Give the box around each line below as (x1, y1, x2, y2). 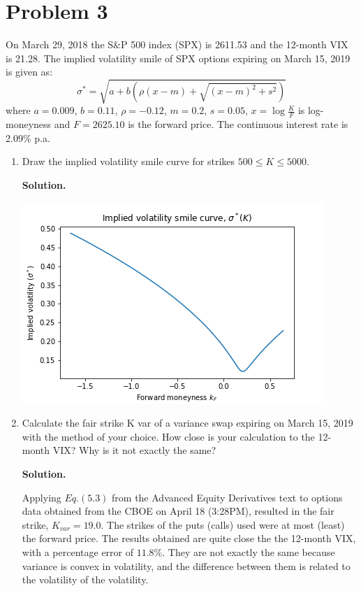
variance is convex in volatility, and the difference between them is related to (22, 558, 351, 573)
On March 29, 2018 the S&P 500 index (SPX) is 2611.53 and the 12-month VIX (6, 37, 348, 52)
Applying (22, 490, 61, 504)
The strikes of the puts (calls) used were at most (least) (107, 517, 345, 532)
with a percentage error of (22, 545, 134, 559)
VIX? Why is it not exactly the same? (52, 443, 216, 457)
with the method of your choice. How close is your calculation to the (22, 429, 315, 443)
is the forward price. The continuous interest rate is (128, 117, 348, 131)
